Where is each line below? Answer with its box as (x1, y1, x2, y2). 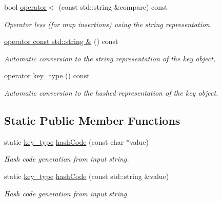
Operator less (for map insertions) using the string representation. (4, 18, 212, 29)
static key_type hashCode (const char (4, 136, 124, 147)
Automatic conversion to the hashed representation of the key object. (4, 87, 218, 98)
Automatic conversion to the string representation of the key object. (4, 53, 216, 63)
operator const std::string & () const (4, 36, 118, 47)
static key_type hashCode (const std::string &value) (4, 170, 169, 181)
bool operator (4, 2, 47, 12)
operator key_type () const (4, 70, 90, 81)
